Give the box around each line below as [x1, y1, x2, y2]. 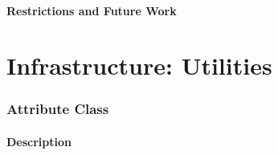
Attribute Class [6, 99, 109, 119]
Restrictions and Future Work [6, 2, 177, 18]
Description [6, 133, 72, 149]
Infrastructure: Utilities [6, 49, 272, 82]
